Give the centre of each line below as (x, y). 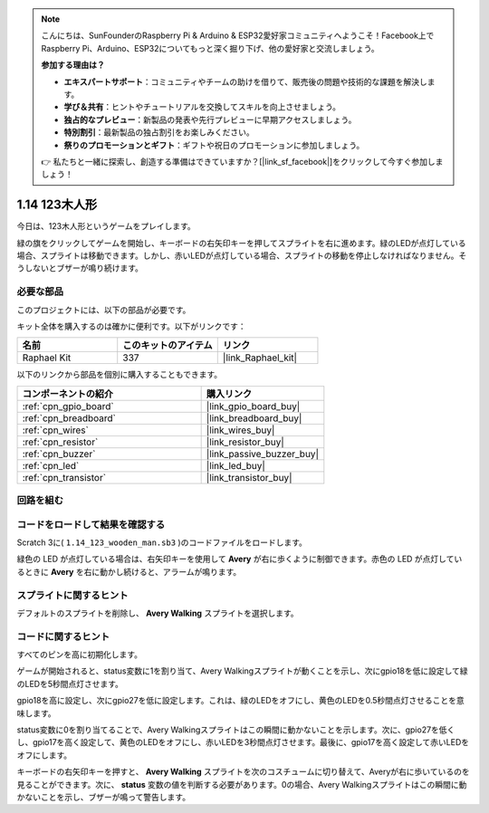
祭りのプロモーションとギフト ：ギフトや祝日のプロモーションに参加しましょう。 (214, 145)
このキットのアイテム (168, 346)
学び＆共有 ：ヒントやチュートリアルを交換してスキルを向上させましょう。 (202, 107)
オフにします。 (44, 755)
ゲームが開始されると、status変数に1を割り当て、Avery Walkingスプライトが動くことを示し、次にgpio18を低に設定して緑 (242, 671)
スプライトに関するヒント (72, 595)
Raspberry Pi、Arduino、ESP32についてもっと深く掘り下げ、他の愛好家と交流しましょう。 (210, 48)
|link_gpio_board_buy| (253, 406)
